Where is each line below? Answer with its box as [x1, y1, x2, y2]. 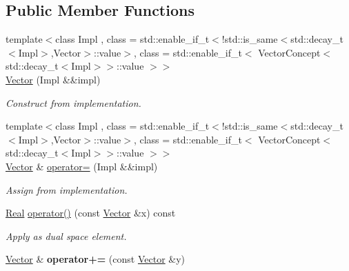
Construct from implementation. [6, 95, 141, 110]
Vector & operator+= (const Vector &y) [6, 252, 186, 266]
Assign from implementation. [6, 182, 128, 197]
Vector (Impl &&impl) [6, 72, 101, 86]
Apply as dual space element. [6, 228, 127, 243]
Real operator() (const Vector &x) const [6, 205, 176, 220]
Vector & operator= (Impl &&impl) [6, 159, 158, 173]
